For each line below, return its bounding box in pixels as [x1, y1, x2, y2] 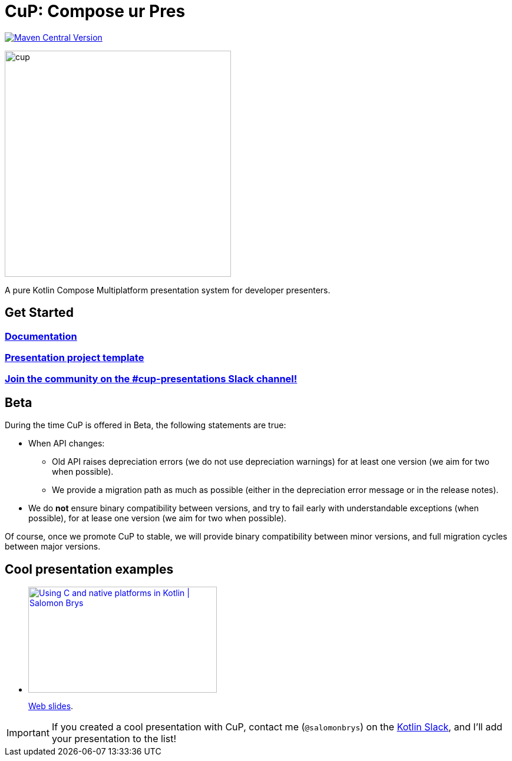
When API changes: [28, 438, 105, 449]
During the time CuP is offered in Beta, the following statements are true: [5, 420, 286, 431]
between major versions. [5, 541, 101, 552]
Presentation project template [5, 351, 144, 363]
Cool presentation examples [5, 561, 174, 577]
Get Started [5, 305, 74, 320]
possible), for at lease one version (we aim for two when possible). [28, 513, 287, 524]
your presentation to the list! [51, 733, 177, 745]
